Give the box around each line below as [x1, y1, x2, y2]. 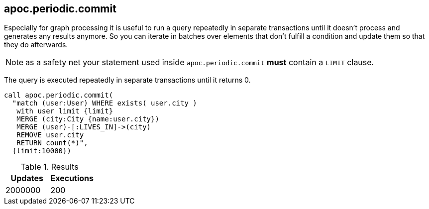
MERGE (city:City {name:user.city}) [16, 115, 159, 123]
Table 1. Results [20, 162, 79, 172]
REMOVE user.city [16, 131, 84, 139]
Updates [10, 173, 43, 184]
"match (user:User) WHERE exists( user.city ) [12, 99, 197, 107]
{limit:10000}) [12, 147, 71, 155]
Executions [50, 173, 94, 184]
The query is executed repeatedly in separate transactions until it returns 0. [4, 76, 251, 85]
